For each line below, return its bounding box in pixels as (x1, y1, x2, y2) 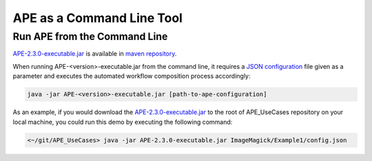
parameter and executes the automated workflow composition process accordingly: (12, 72, 251, 80)
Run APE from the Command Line (12, 30, 168, 43)
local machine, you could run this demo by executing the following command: (12, 118, 233, 126)
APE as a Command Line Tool (12, 10, 183, 25)
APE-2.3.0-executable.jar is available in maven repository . (12, 50, 177, 58)
